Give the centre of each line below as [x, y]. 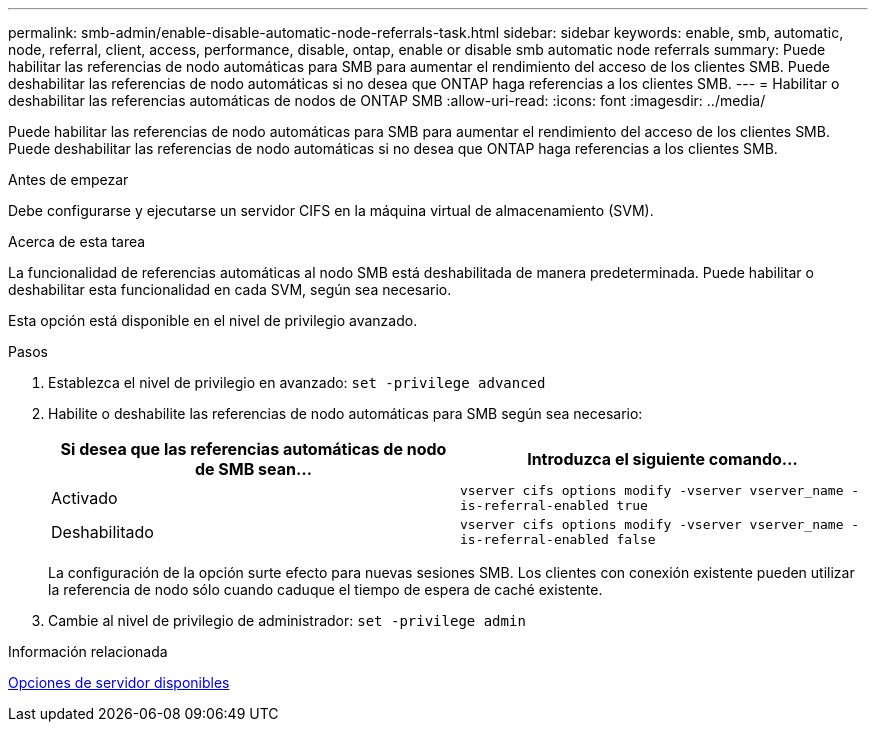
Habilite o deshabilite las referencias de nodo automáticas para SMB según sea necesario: [345, 413]
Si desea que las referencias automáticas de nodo [253, 449]
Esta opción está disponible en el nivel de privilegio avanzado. [213, 320]
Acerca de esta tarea [77, 241]
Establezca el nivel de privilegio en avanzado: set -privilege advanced [297, 382]
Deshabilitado [102, 532]
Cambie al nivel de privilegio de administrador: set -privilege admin [287, 620]
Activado [84, 498]
